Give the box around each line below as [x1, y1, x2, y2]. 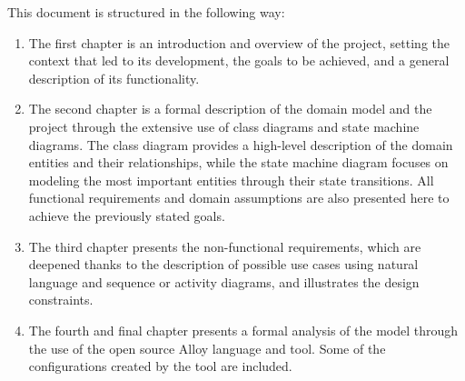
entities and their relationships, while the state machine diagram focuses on [28, 153, 449, 172]
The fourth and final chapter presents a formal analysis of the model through [28, 320, 459, 339]
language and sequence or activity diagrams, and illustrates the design [28, 272, 420, 291]
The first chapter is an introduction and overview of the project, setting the [28, 33, 450, 52]
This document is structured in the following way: [7, 3, 285, 21]
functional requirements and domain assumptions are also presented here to [28, 188, 450, 207]
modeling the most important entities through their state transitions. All [28, 170, 434, 189]
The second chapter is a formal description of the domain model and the [28, 99, 432, 118]
